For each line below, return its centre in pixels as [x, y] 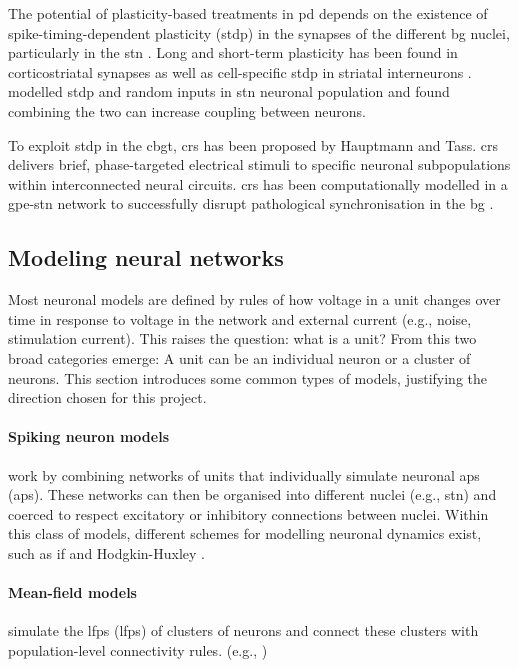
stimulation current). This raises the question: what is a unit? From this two [242, 338]
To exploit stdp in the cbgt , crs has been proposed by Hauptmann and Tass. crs [253, 144]
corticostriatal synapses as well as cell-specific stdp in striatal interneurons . [240, 71]
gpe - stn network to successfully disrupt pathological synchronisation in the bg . [251, 203]
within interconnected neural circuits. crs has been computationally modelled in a [258, 183]
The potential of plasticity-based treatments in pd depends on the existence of [248, 13]
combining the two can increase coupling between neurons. [187, 110]
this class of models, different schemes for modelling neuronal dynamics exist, [245, 533]
